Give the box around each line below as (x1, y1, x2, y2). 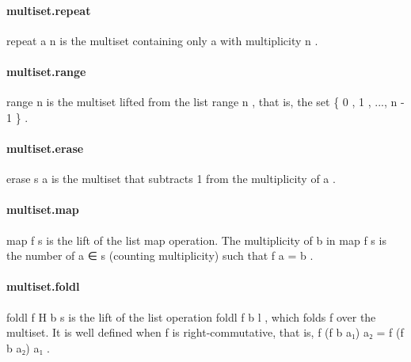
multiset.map (6, 201, 79, 218)
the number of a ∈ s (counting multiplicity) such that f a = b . (6, 247, 314, 264)
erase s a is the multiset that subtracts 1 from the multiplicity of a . (6, 170, 336, 187)
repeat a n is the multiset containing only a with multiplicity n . (6, 32, 318, 48)
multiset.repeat (6, 2, 91, 18)
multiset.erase (6, 139, 84, 156)
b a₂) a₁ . (6, 339, 50, 356)
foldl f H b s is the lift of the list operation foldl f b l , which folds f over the (6, 308, 376, 325)
